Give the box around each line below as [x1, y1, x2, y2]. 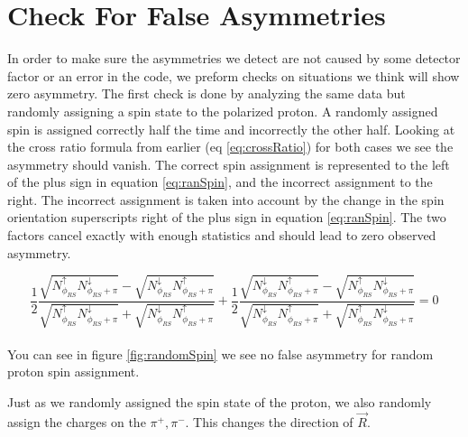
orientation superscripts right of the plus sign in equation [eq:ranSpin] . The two [7, 208, 446, 227]
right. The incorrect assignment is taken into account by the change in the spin [7, 190, 445, 209]
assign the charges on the [7, 412, 146, 431]
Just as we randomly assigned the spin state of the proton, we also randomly [7, 393, 432, 411]
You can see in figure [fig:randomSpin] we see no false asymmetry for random [7, 344, 434, 363]
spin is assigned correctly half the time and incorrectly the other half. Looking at [7, 119, 455, 138]
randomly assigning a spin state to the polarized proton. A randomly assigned [7, 101, 438, 120]
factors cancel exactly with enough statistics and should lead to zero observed [7, 226, 436, 245]
